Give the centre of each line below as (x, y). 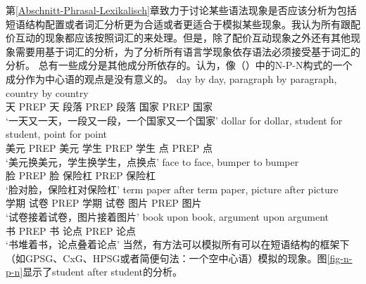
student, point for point (57, 134)
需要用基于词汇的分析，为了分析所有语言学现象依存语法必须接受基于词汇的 (188, 51)
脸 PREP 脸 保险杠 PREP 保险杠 (81, 175)
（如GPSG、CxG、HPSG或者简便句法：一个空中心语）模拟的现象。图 (166, 258)
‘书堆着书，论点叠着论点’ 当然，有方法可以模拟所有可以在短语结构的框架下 (178, 244)
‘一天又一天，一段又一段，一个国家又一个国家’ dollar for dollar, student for (174, 120)
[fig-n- (340, 258)
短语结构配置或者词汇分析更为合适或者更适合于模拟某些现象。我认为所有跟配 (183, 24)
